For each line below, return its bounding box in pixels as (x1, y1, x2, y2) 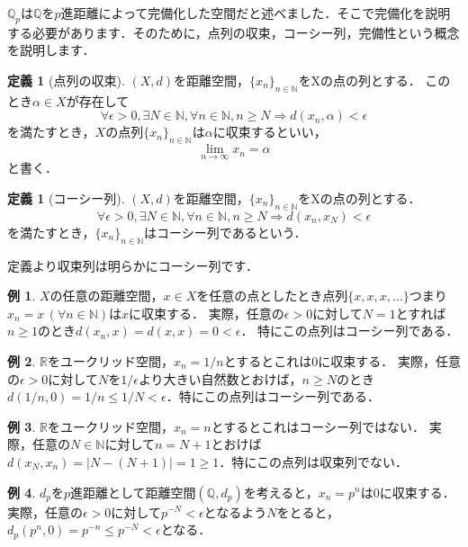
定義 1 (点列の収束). (7, 70, 125, 89)
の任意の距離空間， (49, 286, 164, 305)
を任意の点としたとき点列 (196, 286, 348, 305)
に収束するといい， (212, 122, 327, 141)
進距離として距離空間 (70, 482, 196, 501)
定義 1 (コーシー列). (7, 188, 125, 207)
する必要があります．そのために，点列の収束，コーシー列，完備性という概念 (7, 22, 460, 41)
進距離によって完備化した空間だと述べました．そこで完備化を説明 (60, 4, 451, 22)
